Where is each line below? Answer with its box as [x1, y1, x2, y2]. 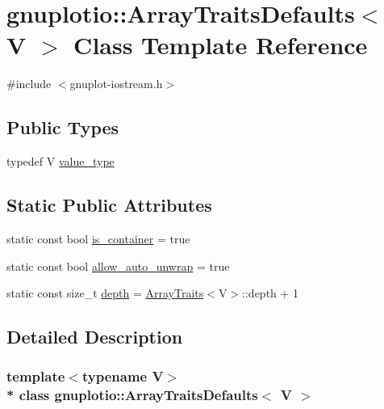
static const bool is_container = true [6, 230, 190, 247]
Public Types [6, 115, 119, 140]
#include [6, 75, 52, 92]
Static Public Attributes [6, 192, 212, 217]
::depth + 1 [242, 285, 299, 301]
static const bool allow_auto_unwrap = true [6, 257, 230, 274]
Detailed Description [6, 324, 183, 349]
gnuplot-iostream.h [69, 75, 163, 92]
